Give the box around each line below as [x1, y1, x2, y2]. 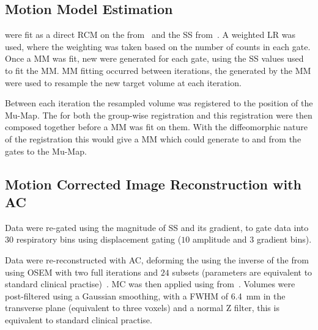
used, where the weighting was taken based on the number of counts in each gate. [5, 40, 311, 53]
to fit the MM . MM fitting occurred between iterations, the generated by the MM [5, 64, 311, 76]
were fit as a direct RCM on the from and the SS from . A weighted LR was [5, 28, 295, 41]
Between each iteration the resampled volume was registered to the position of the [5, 97, 313, 109]
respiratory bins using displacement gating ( [16, 233, 182, 246]
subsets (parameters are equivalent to [172, 265, 312, 278]
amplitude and [192, 233, 247, 246]
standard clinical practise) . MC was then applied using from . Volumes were [5, 277, 295, 290]
